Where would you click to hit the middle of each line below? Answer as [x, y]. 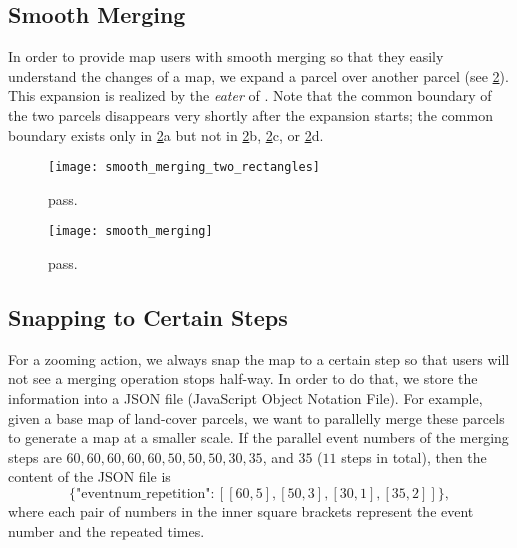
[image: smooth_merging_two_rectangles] [184, 167]
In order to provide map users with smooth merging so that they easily [226, 56]
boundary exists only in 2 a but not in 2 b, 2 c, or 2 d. [166, 134]
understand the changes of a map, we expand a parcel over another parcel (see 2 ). [258, 75]
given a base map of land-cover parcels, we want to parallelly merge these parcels [256, 417]
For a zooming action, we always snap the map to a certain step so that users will [259, 358]
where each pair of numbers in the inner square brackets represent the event [241, 511]
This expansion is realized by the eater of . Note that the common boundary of [250, 95]
